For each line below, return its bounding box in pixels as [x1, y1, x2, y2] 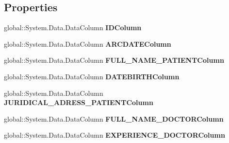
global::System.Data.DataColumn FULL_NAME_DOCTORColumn [4, 113, 224, 124]
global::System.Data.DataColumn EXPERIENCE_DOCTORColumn [4, 130, 225, 140]
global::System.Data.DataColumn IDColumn [4, 22, 142, 33]
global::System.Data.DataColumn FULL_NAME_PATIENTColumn [4, 55, 224, 65]
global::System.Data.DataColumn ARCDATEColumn [4, 38, 171, 49]
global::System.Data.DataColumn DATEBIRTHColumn [4, 71, 180, 81]
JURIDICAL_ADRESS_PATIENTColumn [4, 97, 153, 107]
